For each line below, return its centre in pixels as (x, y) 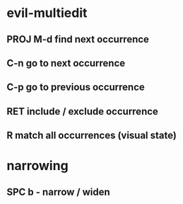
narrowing (37, 166)
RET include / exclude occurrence (82, 111)
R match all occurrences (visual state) (92, 136)
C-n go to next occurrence (66, 63)
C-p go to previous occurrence (76, 87)
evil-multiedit (47, 13)
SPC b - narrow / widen (58, 192)
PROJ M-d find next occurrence (78, 39)
